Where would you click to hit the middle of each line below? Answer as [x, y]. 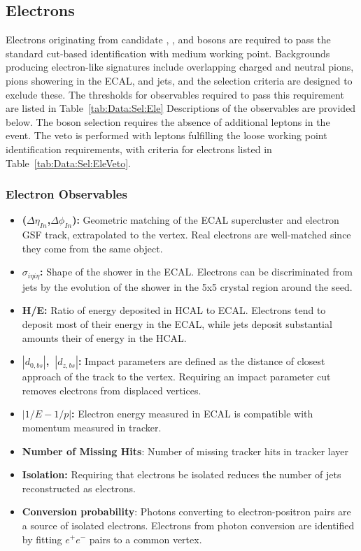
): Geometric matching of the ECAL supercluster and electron [206, 220]
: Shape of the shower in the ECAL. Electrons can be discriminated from [196, 272]
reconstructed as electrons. [79, 488]
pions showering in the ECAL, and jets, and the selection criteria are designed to [179, 80]
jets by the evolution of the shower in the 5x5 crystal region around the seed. [187, 286]
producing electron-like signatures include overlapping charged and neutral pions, [180, 67]
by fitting [42, 539]
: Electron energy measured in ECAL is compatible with [192, 414]
